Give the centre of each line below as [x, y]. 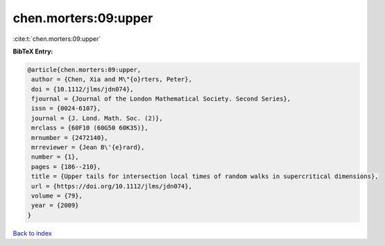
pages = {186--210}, [66, 167]
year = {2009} [55, 205]
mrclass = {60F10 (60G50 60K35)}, [90, 128]
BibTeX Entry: [33, 51]
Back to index [32, 233]
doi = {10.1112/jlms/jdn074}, [83, 89]
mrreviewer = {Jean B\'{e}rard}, [88, 148]
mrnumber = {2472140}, [70, 138]
